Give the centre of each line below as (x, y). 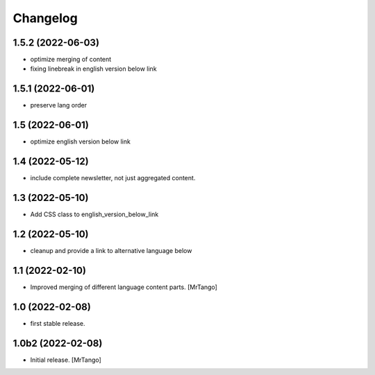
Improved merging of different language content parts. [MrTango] (124, 287)
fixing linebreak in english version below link (93, 69)
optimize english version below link (81, 141)
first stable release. (58, 323)
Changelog (45, 18)
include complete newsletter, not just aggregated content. (113, 178)
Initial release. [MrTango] (66, 360)
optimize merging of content (71, 60)
